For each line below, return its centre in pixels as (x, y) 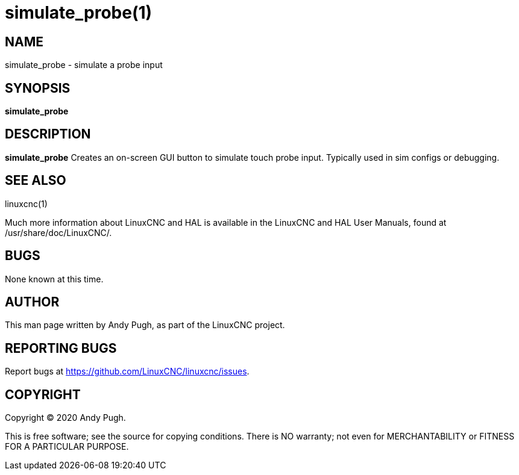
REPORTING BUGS (61, 348)
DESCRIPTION (48, 134)
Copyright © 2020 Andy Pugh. (65, 418)
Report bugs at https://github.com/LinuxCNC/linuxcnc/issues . (127, 371)
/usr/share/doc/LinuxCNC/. (58, 232)
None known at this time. (54, 279)
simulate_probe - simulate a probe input (84, 65)
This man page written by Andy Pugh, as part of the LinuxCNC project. (145, 325)
